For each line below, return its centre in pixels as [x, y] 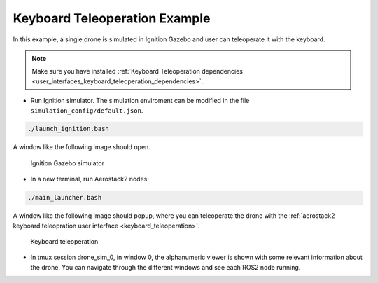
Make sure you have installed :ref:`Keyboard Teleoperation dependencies [137, 71]
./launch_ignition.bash [69, 129]
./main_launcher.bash [65, 198]
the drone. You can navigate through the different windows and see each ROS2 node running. [166, 267]
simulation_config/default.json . [87, 110]
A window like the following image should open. [82, 147]
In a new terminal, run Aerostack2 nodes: [90, 179]
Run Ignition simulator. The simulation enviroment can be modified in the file [140, 101]
